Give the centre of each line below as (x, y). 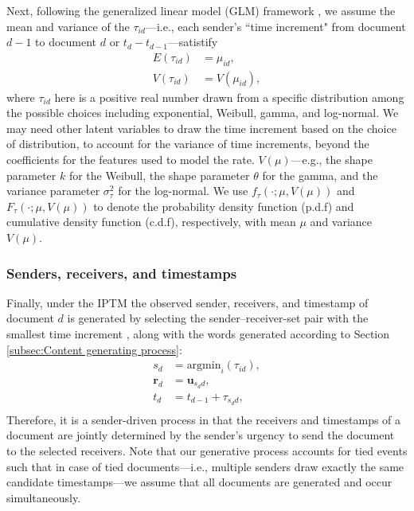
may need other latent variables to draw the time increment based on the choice (201, 128)
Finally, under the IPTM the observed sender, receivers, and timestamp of (187, 302)
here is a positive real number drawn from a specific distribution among (229, 97)
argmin (204, 366)
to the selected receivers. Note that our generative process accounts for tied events (207, 451)
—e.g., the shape (332, 160)
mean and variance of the (68, 26)
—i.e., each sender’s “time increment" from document (275, 26)
